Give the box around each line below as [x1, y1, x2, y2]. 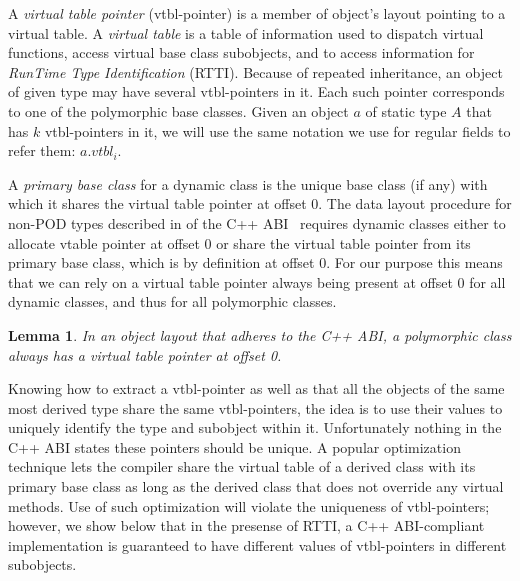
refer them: [8, 140, 76, 161]
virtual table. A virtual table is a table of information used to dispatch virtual [8, 22, 484, 43]
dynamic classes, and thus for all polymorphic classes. [8, 291, 337, 312]
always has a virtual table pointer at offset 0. [8, 344, 282, 365]
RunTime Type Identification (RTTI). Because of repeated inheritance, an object [8, 61, 503, 82]
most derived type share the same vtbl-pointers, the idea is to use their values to [8, 397, 503, 418]
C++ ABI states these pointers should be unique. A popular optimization [8, 436, 461, 457]
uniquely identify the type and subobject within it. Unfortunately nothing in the [8, 417, 502, 438]
